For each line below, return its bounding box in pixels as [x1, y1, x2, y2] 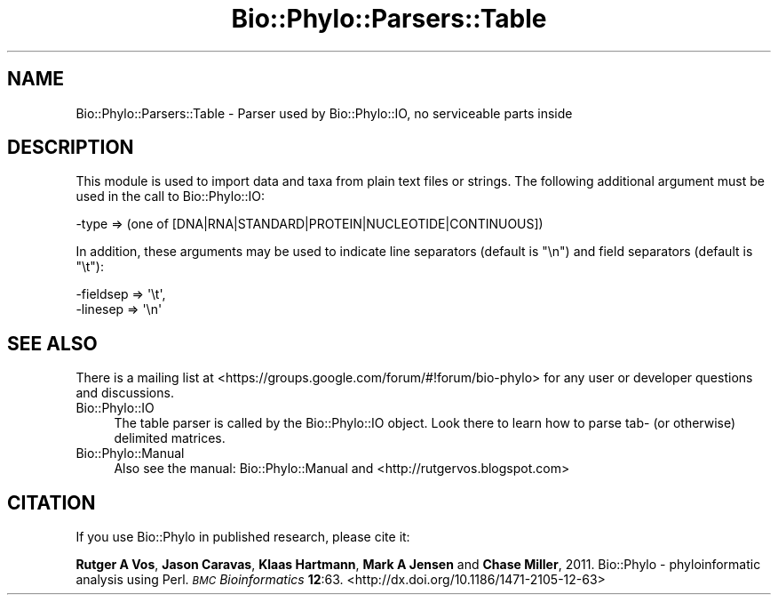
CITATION [7, 491, 96, 514]
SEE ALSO [7, 332, 98, 355]
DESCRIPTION [7, 136, 134, 159]
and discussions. [75, 385, 174, 401]
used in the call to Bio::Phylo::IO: [75, 189, 266, 205]
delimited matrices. [114, 430, 226, 446]
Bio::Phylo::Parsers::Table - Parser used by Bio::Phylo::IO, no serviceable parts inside [75, 105, 573, 121]
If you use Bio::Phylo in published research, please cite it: [75, 529, 410, 545]
